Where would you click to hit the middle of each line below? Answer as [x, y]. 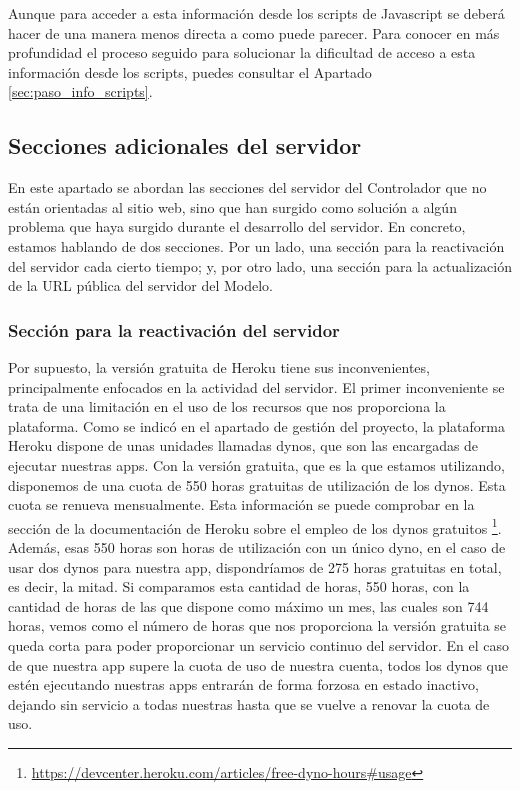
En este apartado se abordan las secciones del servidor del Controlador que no [247, 187]
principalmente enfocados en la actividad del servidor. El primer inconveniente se [256, 386]
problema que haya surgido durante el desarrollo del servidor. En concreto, [237, 226]
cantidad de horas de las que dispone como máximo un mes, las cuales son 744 [248, 605]
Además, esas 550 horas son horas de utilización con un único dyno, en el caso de [257, 546]
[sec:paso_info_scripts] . [80, 91]
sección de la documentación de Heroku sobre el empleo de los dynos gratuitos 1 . [255, 526]
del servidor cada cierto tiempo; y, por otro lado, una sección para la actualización [260, 265]
